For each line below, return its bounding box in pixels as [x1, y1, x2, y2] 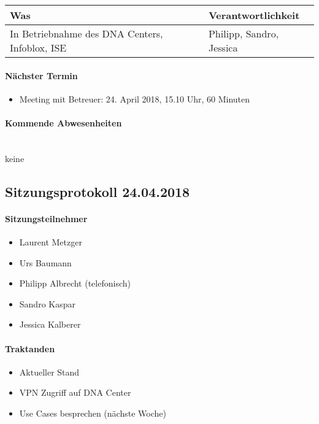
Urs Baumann [19, 256, 72, 269]
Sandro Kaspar [19, 297, 75, 310]
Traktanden [5, 342, 55, 355]
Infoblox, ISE [10, 40, 67, 55]
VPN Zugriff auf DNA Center [19, 386, 131, 399]
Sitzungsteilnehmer [5, 212, 88, 225]
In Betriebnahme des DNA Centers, [10, 26, 163, 40]
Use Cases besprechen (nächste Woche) [19, 406, 166, 419]
